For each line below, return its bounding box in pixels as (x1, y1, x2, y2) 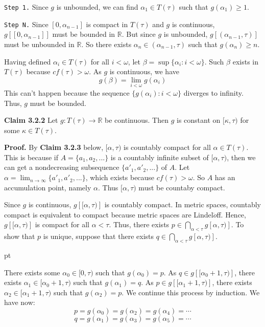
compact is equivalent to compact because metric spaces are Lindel (4, 209, 213, 220)
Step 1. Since (4, 2, 49, 12)
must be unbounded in (4, 38, 75, 49)
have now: (4, 297, 35, 308)
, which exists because (85, 172, 155, 183)
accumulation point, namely (4, 182, 91, 192)
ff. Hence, (216, 209, 246, 220)
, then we (227, 151, 256, 162)
